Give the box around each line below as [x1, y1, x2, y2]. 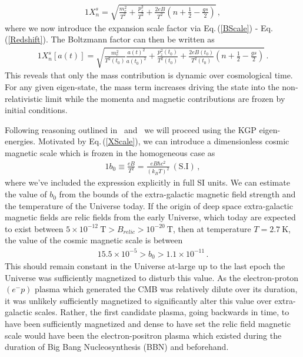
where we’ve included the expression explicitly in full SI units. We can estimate [5, 176, 290, 189]
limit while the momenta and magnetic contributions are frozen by [45, 92, 285, 104]
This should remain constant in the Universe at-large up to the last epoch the [5, 260, 285, 272]
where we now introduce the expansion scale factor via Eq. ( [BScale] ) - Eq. [5, 21, 273, 34]
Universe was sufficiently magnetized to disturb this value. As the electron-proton [5, 271, 299, 283]
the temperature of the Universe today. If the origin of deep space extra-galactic [5, 199, 293, 211]
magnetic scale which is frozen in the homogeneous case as [5, 146, 215, 158]
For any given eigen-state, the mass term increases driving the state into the [5, 80, 279, 92]
